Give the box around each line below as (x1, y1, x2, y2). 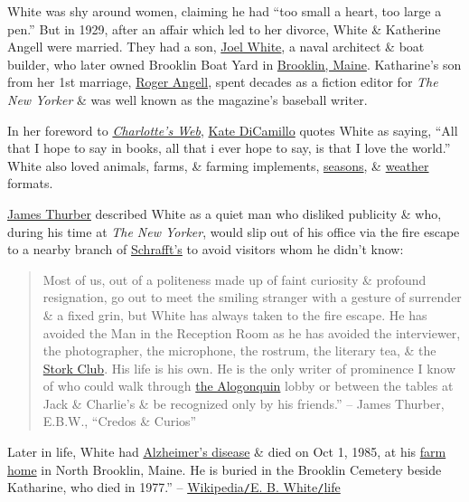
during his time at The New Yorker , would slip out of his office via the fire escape (7, 222, 460, 241)
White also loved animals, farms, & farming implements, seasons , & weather (7, 156, 429, 175)
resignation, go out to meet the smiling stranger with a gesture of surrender (42, 288, 462, 307)
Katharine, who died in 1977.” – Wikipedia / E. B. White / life (7, 478, 341, 497)
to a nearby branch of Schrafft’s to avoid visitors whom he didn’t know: (7, 240, 404, 259)
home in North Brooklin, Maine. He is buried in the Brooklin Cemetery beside (7, 459, 442, 478)
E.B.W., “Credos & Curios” (42, 412, 197, 431)
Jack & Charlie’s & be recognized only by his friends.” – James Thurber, (42, 393, 445, 412)
